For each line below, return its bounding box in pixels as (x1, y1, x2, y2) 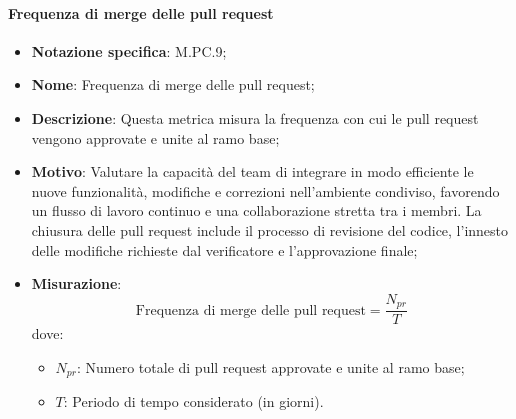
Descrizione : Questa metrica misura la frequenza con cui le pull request (31, 107, 479, 128)
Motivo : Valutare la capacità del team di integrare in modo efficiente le (31, 161, 474, 182)
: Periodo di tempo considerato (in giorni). (63, 391, 324, 412)
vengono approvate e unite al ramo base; (31, 127, 280, 148)
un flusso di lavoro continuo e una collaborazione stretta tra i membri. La (31, 200, 482, 221)
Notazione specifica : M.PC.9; (31, 40, 227, 61)
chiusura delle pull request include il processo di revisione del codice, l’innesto (31, 219, 509, 240)
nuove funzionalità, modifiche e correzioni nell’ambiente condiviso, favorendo (31, 180, 500, 201)
